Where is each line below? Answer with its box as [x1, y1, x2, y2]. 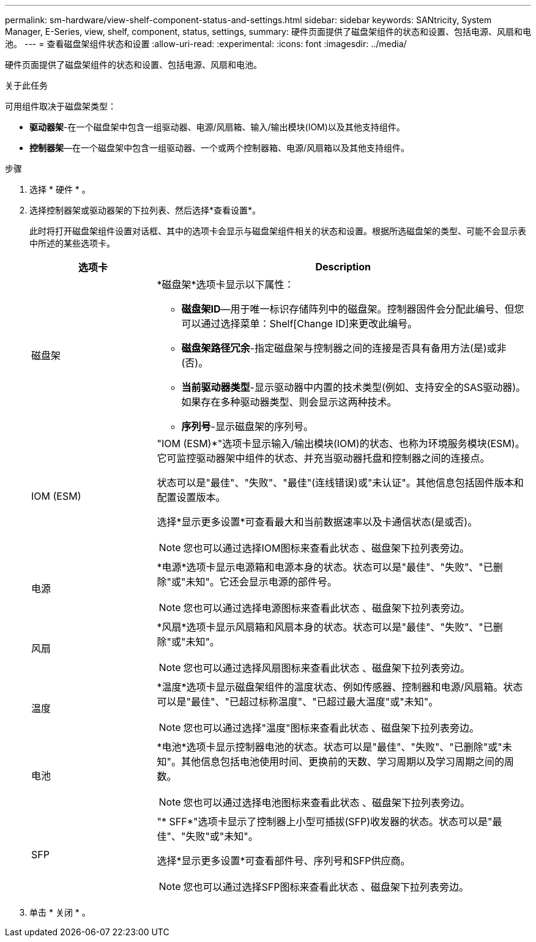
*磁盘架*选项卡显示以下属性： [157, 278, 294, 291]
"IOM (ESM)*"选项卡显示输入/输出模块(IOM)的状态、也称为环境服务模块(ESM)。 [157, 437, 525, 450]
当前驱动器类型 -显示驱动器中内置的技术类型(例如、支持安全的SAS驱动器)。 [181, 381, 526, 393]
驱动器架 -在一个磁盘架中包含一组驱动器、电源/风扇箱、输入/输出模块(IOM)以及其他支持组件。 [29, 122, 405, 132]
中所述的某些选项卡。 [29, 238, 115, 248]
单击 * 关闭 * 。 [29, 907, 91, 918]
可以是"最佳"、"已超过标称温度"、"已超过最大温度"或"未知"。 [157, 695, 439, 708]
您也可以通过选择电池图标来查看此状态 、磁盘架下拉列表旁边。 [183, 796, 471, 809]
